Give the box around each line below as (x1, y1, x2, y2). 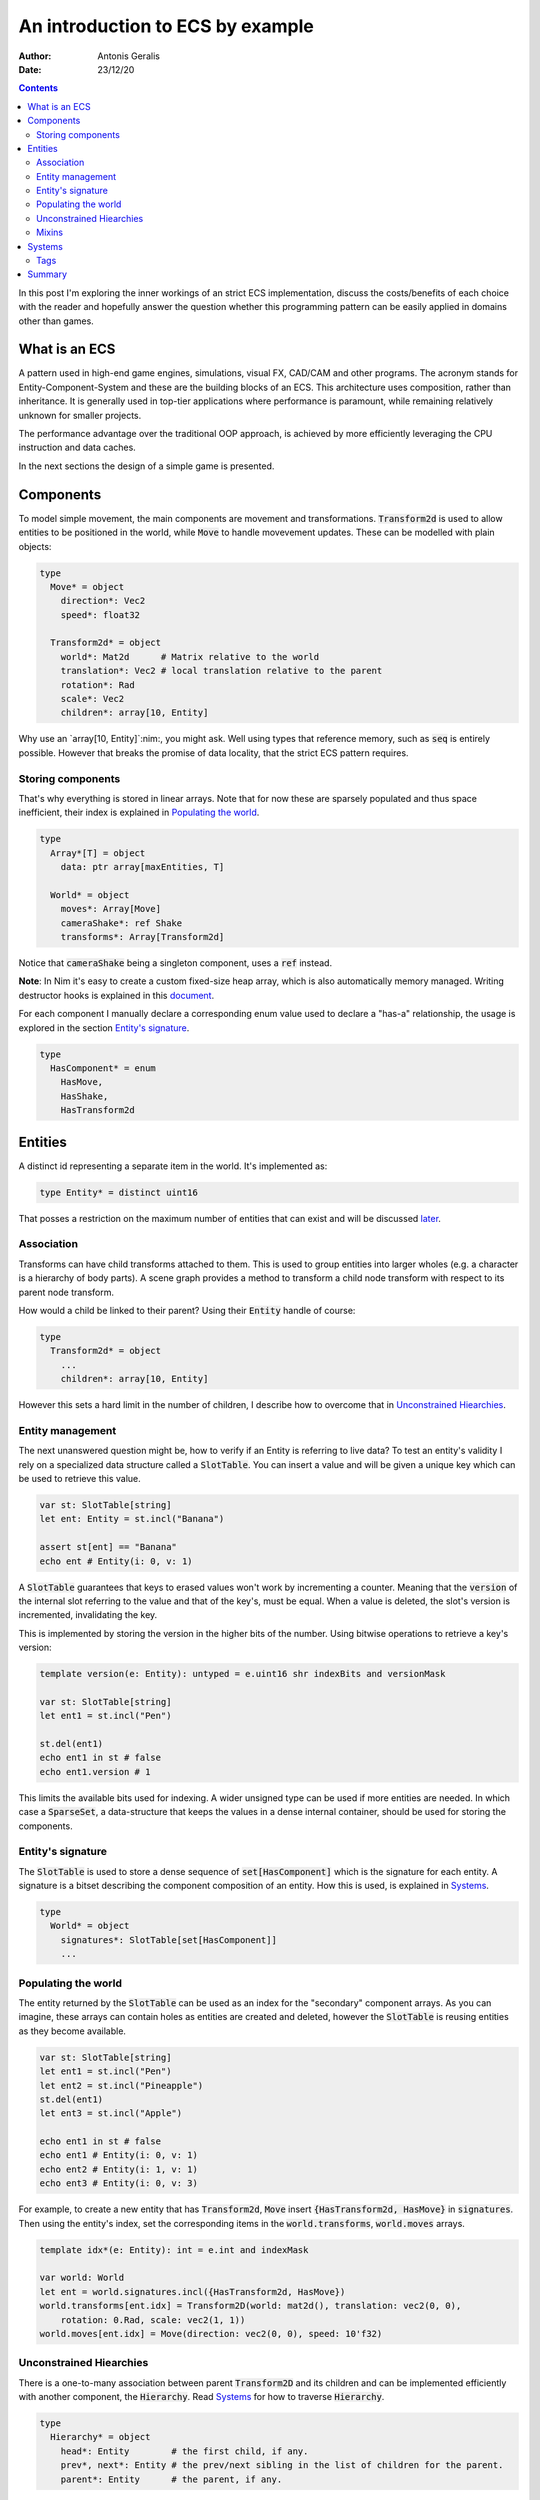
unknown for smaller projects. (18, 409, 142, 421)
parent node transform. (18, 1286, 115, 1298)
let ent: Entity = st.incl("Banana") (39, 1513, 225, 1525)
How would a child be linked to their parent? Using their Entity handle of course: (18, 1304, 356, 1316)
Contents (18, 82, 59, 94)
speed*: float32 (60, 609, 140, 620)
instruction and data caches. (18, 441, 137, 454)
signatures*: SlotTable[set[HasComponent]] (60, 1934, 277, 1945)
